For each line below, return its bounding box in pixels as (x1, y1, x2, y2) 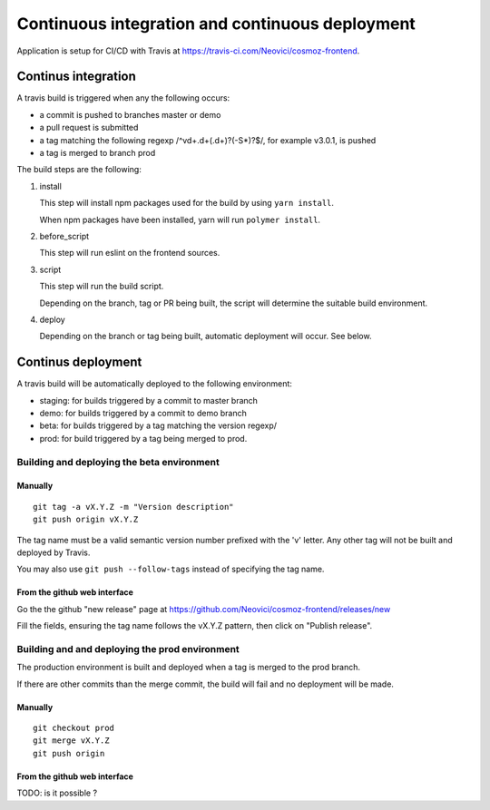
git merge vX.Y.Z (33, 736, 110, 746)
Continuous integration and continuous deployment (16, 14, 416, 34)
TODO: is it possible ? (16, 787, 98, 798)
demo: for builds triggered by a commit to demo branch (39, 408, 247, 418)
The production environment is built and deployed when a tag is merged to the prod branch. (16, 662, 360, 673)
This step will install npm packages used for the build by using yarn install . (39, 198, 335, 209)
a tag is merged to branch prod (39, 148, 156, 159)
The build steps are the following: (16, 164, 142, 175)
